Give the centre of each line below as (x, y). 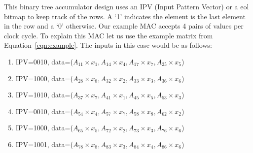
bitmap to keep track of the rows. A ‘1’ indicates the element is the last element (125, 16)
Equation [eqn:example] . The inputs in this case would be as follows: (108, 45)
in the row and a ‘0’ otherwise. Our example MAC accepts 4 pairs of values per (124, 26)
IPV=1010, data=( (44, 95)
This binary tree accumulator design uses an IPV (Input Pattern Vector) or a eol (126, 6)
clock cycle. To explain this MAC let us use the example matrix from (108, 35)
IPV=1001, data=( (44, 144)
